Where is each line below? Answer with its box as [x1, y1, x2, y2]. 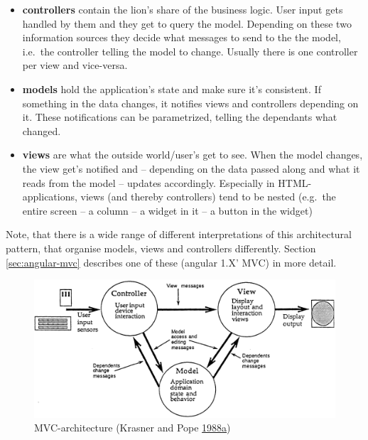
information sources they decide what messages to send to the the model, [22, 30, 341, 45]
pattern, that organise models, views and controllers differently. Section [6, 240, 316, 255]
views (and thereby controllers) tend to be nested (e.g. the [80, 189, 336, 204]
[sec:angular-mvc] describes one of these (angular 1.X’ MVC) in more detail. [6, 254, 337, 269]
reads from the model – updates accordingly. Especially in [22, 175, 275, 190]
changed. [22, 123, 61, 138]
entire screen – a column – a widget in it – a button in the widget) [22, 203, 313, 218]
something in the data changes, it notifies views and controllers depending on [22, 95, 359, 110]
